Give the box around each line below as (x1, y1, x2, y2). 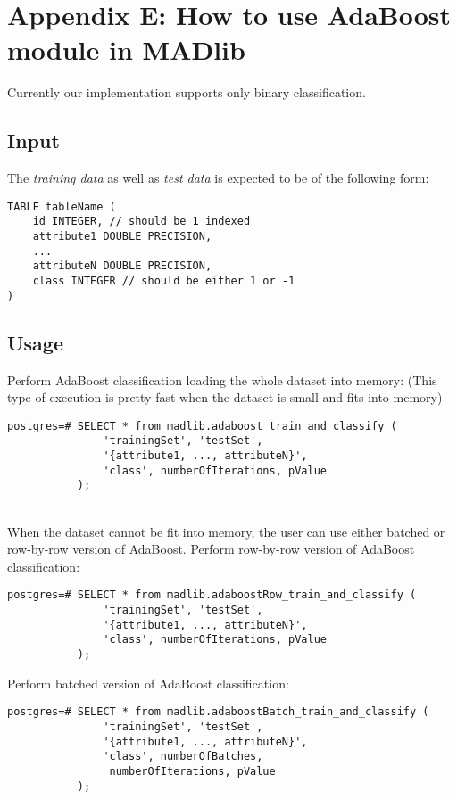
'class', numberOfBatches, (103, 750, 263, 763)
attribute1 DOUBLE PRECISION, (32, 230, 212, 243)
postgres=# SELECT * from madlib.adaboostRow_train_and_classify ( (7, 589, 417, 602)
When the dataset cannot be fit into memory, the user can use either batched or (7, 522, 445, 540)
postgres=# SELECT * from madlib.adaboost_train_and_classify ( (7, 419, 397, 432)
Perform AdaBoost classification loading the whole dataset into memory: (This (7, 370, 437, 389)
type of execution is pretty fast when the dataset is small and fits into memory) (7, 388, 443, 407)
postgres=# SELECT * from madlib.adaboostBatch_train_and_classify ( (7, 705, 429, 719)
